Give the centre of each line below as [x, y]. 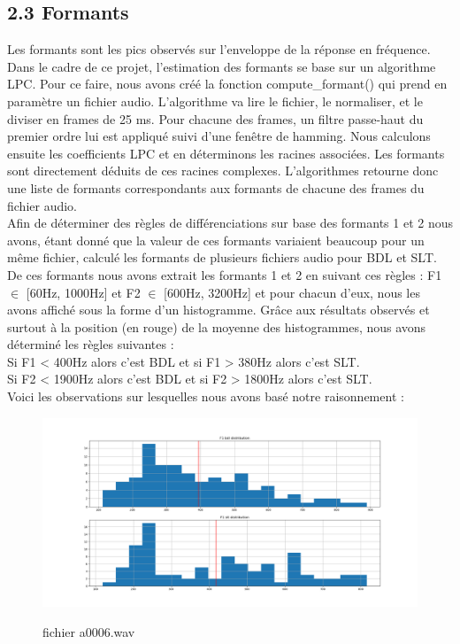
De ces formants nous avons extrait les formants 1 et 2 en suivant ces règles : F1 [225, 274]
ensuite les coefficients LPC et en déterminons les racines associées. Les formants [226, 153]
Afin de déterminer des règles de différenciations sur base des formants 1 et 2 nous [230, 223]
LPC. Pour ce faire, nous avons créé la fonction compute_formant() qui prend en [227, 84]
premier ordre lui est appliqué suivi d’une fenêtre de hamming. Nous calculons [219, 136]
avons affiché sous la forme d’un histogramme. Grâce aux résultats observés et [218, 310]
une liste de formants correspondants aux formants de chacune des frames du [216, 187]
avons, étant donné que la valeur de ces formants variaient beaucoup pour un [216, 240]
